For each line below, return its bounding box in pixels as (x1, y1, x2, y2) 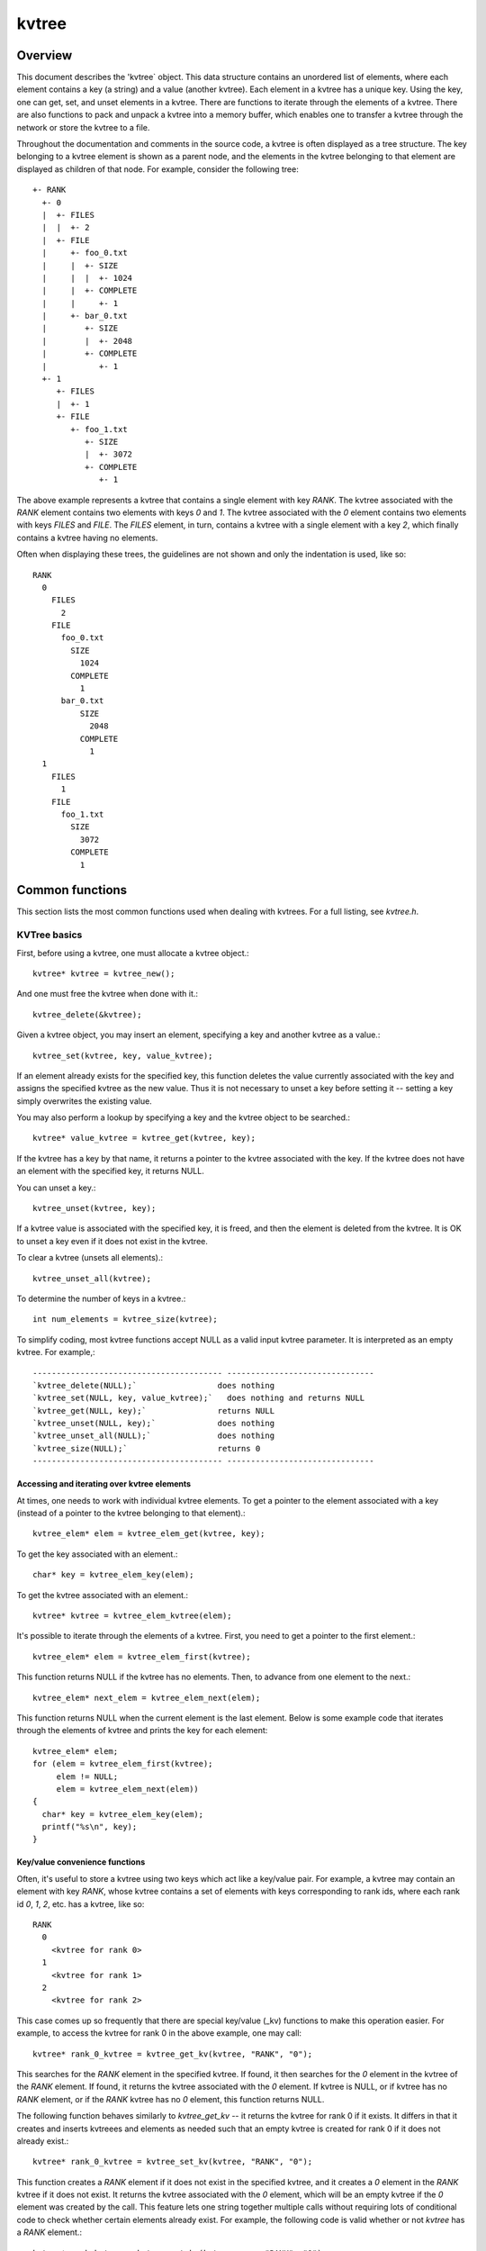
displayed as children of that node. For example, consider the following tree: (16, 163, 299, 175)
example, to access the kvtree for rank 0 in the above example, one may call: (16, 2028, 301, 2039)
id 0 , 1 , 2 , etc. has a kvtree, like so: (16, 1898, 145, 1909)
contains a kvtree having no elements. (16, 532, 158, 543)
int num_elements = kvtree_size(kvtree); (32, 1315, 218, 1324)
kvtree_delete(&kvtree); (32, 1009, 142, 1019)
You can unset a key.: (16, 1182, 96, 1193)
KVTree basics (16, 928, 83, 941)
